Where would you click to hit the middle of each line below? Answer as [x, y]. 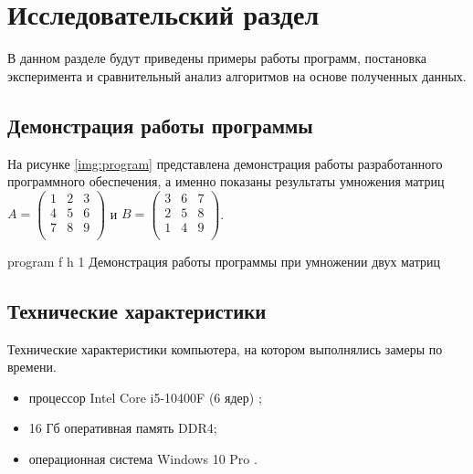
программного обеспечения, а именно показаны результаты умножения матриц [226, 181]
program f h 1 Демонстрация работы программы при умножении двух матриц [224, 261]
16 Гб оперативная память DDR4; [123, 428]
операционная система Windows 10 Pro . [143, 459]
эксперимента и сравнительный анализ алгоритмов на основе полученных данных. [237, 75]
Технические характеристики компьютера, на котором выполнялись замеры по [225, 348]
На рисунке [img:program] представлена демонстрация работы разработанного [225, 163]
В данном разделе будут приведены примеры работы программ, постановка [217, 58]
